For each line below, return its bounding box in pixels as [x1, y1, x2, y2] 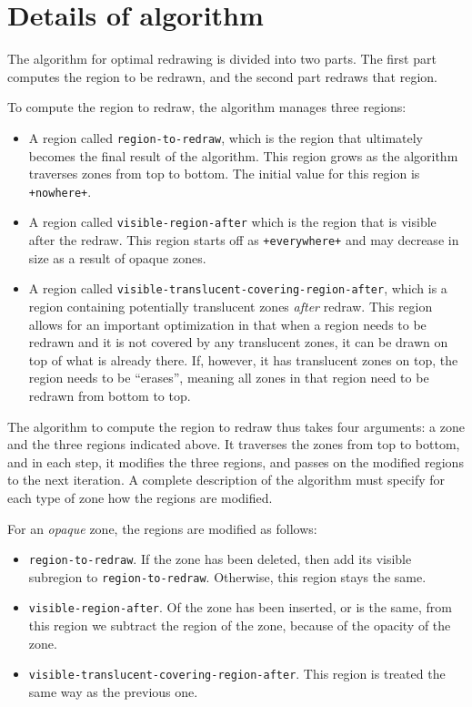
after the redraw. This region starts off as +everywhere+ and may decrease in [28, 231, 459, 250]
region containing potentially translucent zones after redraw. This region [28, 296, 433, 315]
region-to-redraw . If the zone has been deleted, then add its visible [28, 549, 412, 569]
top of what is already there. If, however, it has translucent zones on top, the [28, 350, 458, 369]
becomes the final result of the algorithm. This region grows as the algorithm [28, 146, 458, 165]
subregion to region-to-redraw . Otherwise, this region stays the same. [28, 567, 427, 586]
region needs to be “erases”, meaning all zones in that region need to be [28, 368, 429, 387]
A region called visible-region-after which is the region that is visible [28, 212, 437, 231]
